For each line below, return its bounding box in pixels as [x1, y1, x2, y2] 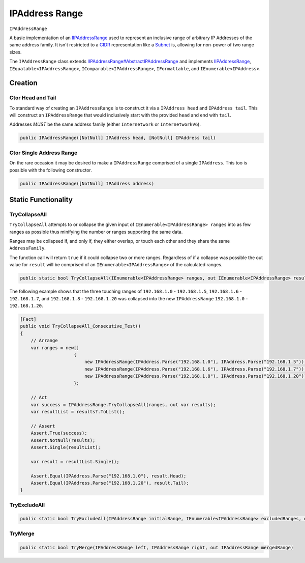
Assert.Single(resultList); [30, 444, 101, 450]
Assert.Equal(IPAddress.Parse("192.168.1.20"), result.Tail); [30, 480, 189, 486]
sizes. [9, 49, 22, 55]
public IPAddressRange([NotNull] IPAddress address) [20, 181, 155, 186]
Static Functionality [9, 195, 73, 204]
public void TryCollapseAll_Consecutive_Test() [20, 323, 141, 329]
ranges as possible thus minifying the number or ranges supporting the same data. [9, 229, 183, 235]
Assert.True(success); [30, 430, 87, 436]
